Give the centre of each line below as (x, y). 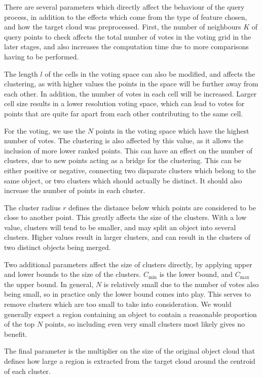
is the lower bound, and (196, 274)
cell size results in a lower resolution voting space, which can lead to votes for (124, 103)
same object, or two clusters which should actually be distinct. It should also (123, 180)
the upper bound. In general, (49, 284)
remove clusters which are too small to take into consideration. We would (118, 304)
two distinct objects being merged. (58, 247)
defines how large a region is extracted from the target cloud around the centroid (130, 361)
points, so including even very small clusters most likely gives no (145, 324)
